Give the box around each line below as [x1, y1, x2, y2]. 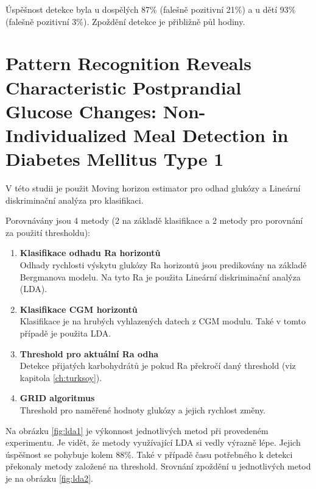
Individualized [5, 122, 127, 147]
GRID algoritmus [19, 391, 95, 404]
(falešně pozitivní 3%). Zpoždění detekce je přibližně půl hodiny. [5, 15, 245, 27]
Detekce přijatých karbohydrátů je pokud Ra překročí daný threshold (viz [19, 359, 296, 372]
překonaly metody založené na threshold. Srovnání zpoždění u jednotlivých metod [5, 460, 311, 473]
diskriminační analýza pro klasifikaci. [5, 193, 144, 206]
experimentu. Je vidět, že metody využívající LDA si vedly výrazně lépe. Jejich [5, 436, 301, 449]
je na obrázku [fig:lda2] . [5, 471, 93, 484]
